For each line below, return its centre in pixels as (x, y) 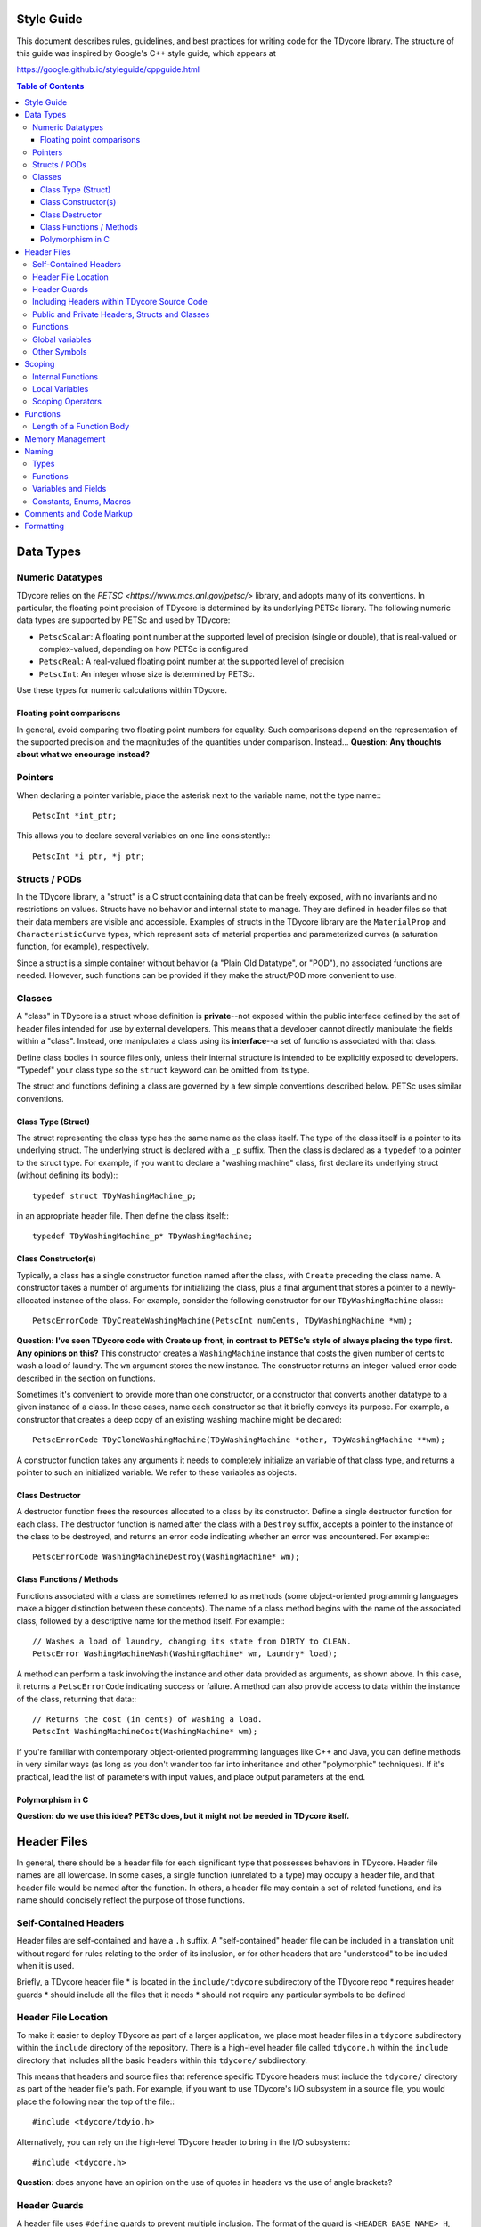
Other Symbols (60, 351)
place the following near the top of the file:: (96, 2101)
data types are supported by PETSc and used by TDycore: (123, 620)
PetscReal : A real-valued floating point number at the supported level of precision (192, 661)
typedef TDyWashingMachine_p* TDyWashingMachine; (143, 1236)
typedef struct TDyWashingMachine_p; (115, 1195)
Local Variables (61, 389)
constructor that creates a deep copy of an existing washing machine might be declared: (179, 1419)
